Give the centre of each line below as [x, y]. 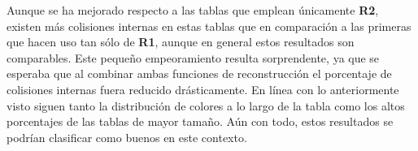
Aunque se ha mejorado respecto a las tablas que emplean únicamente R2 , [193, 10]
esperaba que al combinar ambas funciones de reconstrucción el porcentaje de [199, 73]
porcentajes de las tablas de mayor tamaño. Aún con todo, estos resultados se [200, 121]
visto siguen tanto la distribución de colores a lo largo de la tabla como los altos [206, 105]
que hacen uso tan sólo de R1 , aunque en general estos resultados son [181, 42]
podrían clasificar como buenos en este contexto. [127, 137]
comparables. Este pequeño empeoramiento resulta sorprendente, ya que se [193, 57]
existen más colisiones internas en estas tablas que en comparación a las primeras [209, 26]
